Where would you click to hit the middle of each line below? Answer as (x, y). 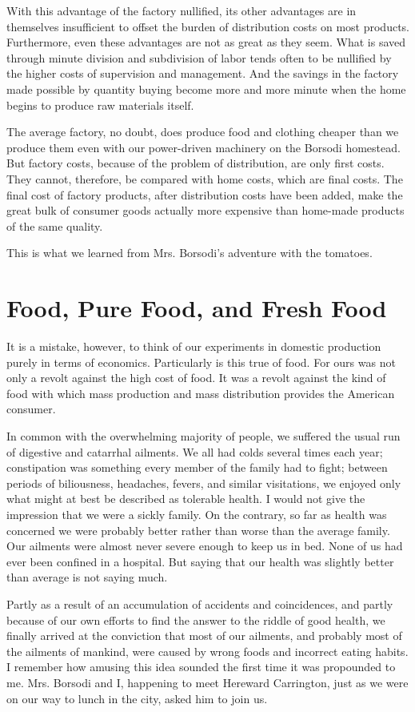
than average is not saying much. (87, 577)
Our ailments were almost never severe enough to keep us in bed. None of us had (205, 546)
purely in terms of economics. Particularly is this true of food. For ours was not (201, 362)
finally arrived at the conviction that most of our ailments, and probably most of (204, 636)
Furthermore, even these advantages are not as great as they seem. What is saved (206, 42)
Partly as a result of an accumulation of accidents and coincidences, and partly (200, 603)
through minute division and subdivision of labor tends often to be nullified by (199, 57)
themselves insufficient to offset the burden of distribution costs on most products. (208, 26)
